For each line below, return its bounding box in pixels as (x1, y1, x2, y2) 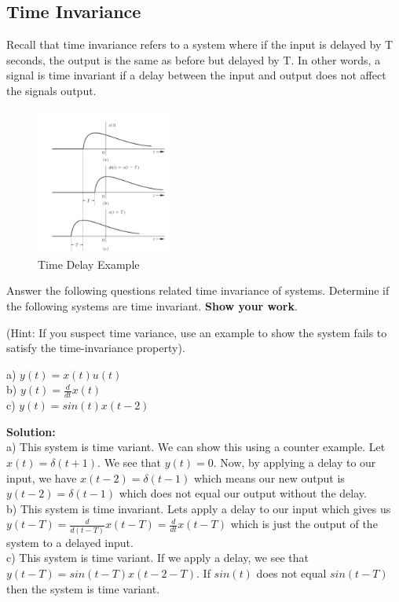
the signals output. (6, 82, 97, 98)
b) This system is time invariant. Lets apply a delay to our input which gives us (6, 500, 391, 516)
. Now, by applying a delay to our (213, 454, 376, 471)
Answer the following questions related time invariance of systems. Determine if (6, 282, 390, 299)
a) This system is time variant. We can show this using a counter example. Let (6, 439, 386, 455)
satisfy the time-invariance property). (6, 340, 185, 356)
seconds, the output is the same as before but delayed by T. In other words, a (6, 51, 381, 68)
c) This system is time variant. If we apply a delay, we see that (6, 549, 309, 566)
